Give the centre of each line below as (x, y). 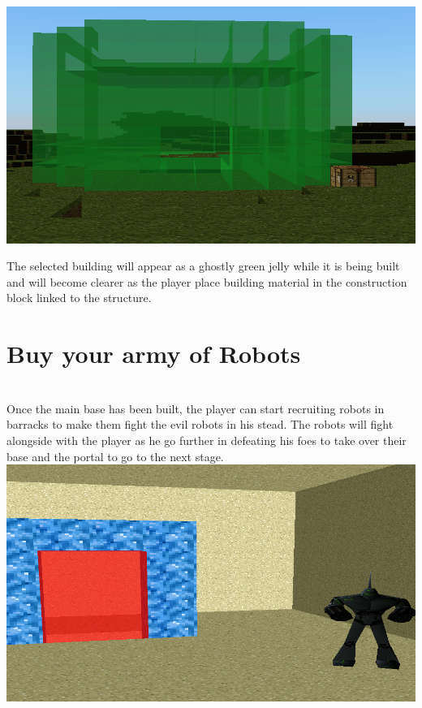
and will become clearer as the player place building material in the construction (207, 281)
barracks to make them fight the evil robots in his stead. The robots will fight (200, 424)
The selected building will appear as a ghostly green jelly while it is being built (203, 266)
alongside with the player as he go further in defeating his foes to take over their (207, 440)
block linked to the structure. (79, 298)
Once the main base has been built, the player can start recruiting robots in (196, 408)
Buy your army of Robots (154, 354)
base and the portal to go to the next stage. (115, 456)
